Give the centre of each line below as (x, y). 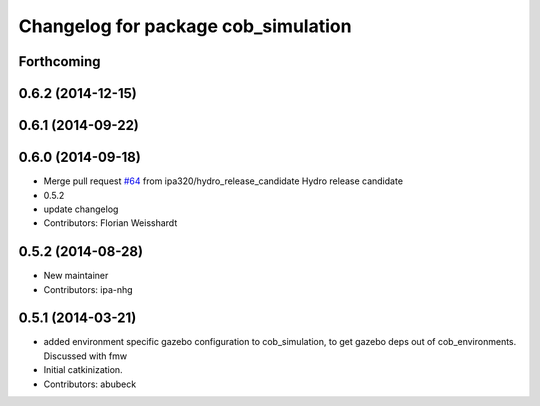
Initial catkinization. (83, 370)
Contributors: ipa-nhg (88, 289)
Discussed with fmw (85, 356)
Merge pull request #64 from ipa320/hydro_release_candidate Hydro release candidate (223, 181)
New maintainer (76, 276)
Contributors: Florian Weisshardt (110, 223)
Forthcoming (59, 61)
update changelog (81, 209)
